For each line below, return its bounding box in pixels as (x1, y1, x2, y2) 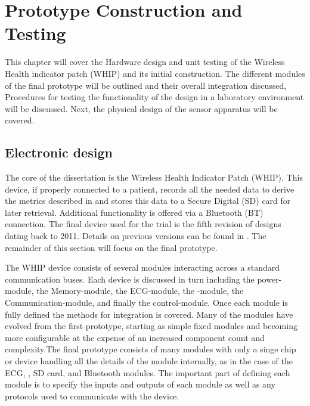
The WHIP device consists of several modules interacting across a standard (5, 261, 280, 274)
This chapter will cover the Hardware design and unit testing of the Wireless (5, 55, 285, 68)
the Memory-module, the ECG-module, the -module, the (36, 284, 244, 297)
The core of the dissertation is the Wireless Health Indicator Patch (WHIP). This (5, 171, 303, 184)
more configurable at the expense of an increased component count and (5, 331, 265, 343)
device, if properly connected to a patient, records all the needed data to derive (5, 182, 294, 195)
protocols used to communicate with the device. (5, 389, 179, 402)
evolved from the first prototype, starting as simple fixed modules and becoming (5, 320, 297, 332)
